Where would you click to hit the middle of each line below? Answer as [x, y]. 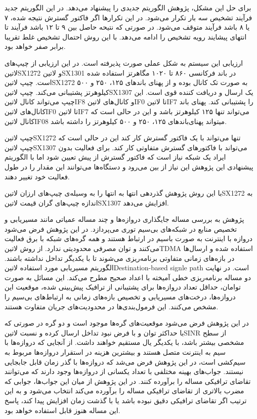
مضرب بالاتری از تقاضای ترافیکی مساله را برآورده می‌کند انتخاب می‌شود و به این [124, 391]
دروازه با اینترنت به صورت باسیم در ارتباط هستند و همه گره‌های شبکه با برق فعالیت [128, 238]
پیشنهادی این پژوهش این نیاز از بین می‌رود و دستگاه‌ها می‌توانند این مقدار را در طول [129, 166]
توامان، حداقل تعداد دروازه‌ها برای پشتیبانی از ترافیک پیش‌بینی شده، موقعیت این [123, 287]
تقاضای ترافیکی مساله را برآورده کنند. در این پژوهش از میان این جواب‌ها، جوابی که [128, 381]
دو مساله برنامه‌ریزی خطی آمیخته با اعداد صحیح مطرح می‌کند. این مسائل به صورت [128, 277]
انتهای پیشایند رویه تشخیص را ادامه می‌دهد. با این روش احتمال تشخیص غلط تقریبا [126, 36]
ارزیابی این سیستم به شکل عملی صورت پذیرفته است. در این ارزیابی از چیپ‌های [124, 63]
